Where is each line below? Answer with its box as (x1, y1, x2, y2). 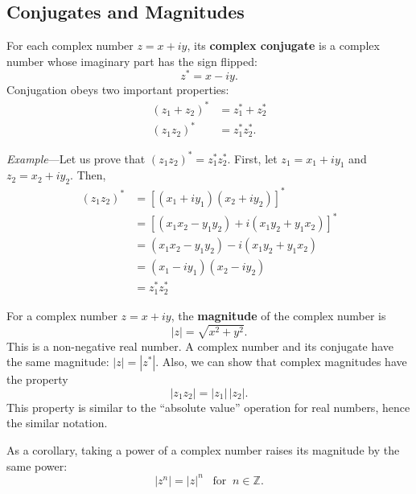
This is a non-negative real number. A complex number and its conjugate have (6, 337, 393, 354)
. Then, (70, 167, 106, 183)
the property (6, 371, 68, 388)
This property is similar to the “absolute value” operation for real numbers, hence (6, 398, 410, 415)
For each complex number (6, 37, 134, 54)
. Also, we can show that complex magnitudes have (155, 353, 407, 370)
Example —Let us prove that (6, 150, 146, 167)
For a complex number (6, 307, 117, 323)
